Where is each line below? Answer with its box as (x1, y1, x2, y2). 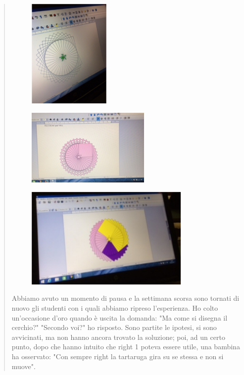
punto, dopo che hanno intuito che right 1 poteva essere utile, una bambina (11, 341, 240, 352)
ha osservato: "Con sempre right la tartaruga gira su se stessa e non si (11, 351, 224, 361)
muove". (11, 361, 36, 371)
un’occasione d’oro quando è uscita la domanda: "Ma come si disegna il (11, 312, 228, 323)
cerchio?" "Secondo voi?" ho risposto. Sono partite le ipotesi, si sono (11, 322, 217, 332)
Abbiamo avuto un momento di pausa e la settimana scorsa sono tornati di (11, 293, 240, 303)
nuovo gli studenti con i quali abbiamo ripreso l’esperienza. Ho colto (11, 303, 218, 313)
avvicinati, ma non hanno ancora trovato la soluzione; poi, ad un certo (11, 331, 225, 342)
